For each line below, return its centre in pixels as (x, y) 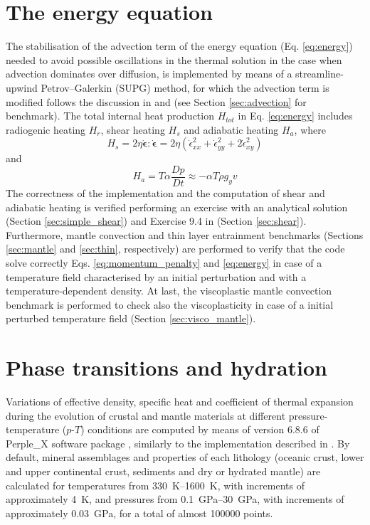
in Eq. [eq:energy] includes (295, 116)
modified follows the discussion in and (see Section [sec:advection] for (156, 101)
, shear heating (133, 129)
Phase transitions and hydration (167, 367)
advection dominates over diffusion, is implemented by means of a (149, 74)
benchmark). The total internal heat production (110, 116)
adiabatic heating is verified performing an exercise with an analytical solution (177, 207)
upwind (22, 87)
